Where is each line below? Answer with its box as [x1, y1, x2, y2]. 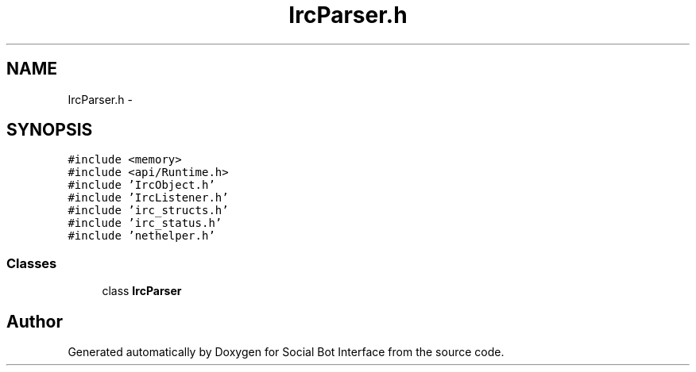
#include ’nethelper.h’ [68, 229, 215, 243]
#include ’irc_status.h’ [68, 217, 222, 230]
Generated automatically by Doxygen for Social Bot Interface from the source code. [68, 345, 505, 359]
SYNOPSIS [6, 120, 93, 140]
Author [6, 311, 63, 332]
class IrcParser [102, 284, 182, 298]
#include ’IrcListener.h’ [68, 191, 229, 205]
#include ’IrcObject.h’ [68, 178, 215, 192]
